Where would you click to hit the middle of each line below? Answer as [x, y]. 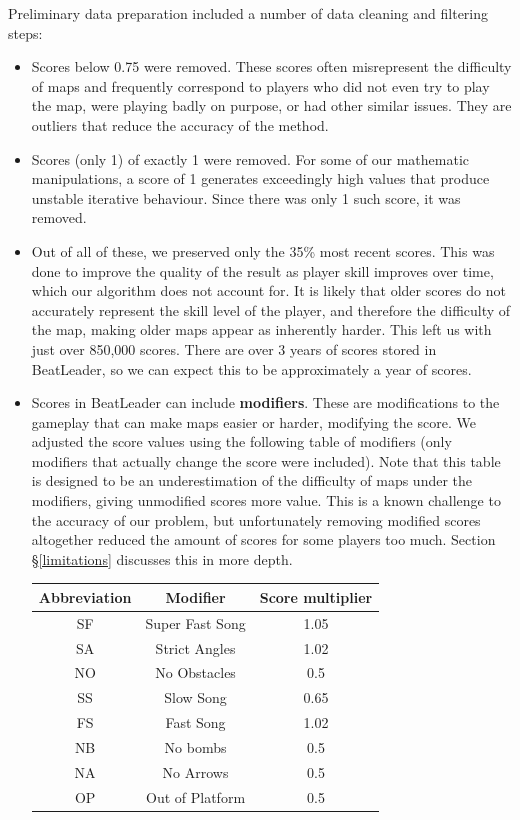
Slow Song [195, 697]
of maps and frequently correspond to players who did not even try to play [260, 85]
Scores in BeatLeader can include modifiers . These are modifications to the [265, 402]
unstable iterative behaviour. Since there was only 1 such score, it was [246, 197]
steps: [25, 32]
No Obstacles [195, 672]
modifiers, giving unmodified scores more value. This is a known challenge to [266, 500]
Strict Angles [195, 647]
